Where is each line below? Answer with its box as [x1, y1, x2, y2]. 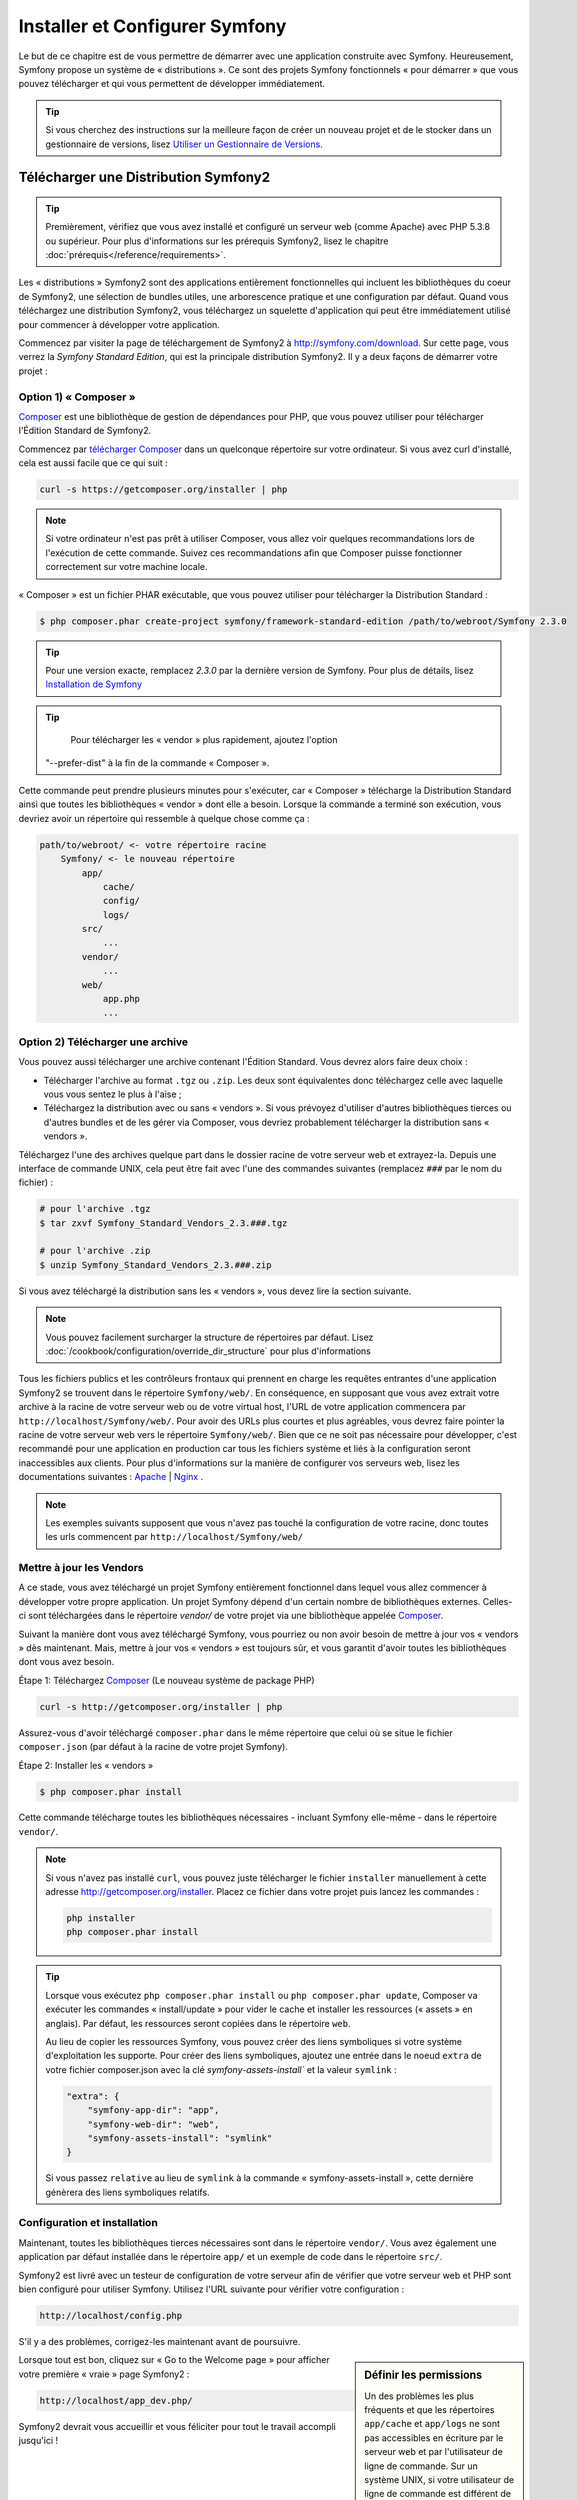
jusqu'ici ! [18, 2435, 59, 2447]
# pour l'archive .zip [39, 1245, 151, 1257]
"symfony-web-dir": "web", [87, 2118, 220, 2130]
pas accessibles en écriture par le [364, 2431, 504, 2444]
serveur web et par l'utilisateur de [364, 2446, 504, 2458]
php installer [66, 1913, 136, 1924]
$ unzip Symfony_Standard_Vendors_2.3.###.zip [39, 1259, 272, 1270]
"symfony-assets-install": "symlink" [87, 2132, 273, 2144]
